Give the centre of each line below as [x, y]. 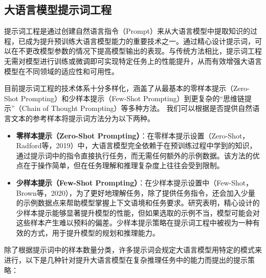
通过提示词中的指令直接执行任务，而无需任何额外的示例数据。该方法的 [134, 155]
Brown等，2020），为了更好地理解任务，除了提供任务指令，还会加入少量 [136, 192]
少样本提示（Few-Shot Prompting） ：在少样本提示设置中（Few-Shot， [135, 182]
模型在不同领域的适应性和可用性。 [61, 71]
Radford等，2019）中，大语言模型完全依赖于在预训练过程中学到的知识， [136, 145]
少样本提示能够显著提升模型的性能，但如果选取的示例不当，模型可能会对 [138, 212]
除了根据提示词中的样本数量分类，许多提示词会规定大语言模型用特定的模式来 [133, 250]
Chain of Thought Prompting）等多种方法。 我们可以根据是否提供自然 [137, 108]
